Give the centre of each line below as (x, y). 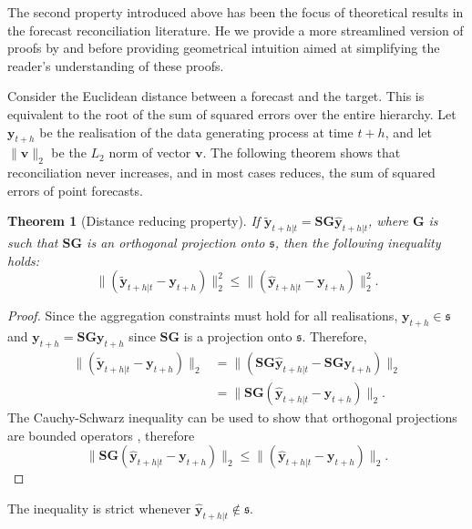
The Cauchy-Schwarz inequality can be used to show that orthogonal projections (232, 417)
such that (33, 243)
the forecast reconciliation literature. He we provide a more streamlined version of (236, 30)
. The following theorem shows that (302, 153)
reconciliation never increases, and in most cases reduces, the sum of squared (221, 173)
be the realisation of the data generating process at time (196, 132)
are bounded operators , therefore (101, 435)
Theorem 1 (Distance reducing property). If (134, 221)
